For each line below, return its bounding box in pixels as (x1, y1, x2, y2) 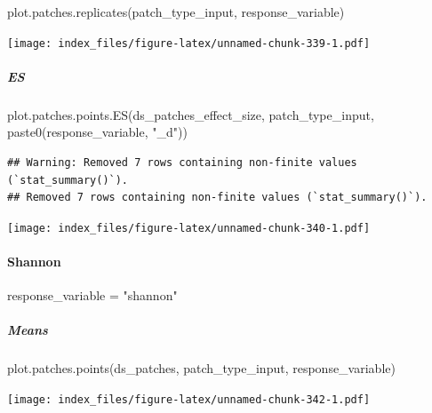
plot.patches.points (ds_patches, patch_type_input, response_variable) (7, 359, 396, 377)
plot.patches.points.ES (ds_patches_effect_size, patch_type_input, (7, 105, 374, 123)
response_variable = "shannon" (7, 286, 178, 305)
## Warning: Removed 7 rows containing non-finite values (7, 156, 357, 169)
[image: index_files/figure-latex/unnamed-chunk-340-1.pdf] (7, 221, 371, 234)
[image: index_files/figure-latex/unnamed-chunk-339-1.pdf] (7, 36, 371, 50)
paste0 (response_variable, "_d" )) (7, 123, 188, 141)
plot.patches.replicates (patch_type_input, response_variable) (7, 3, 345, 20)
